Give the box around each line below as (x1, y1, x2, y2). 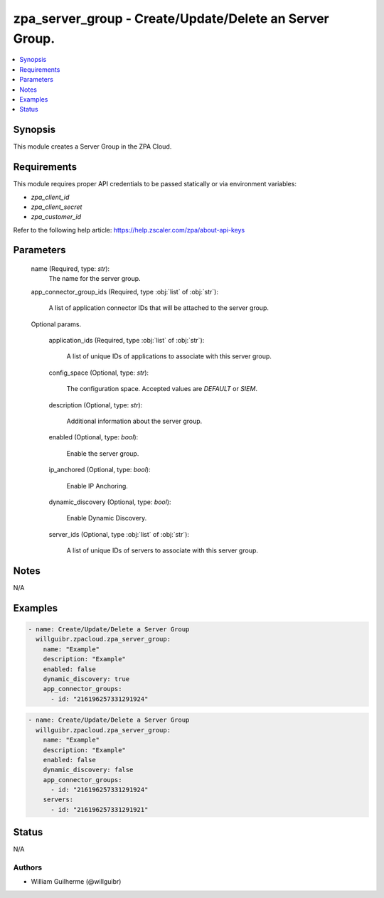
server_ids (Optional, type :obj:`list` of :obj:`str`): (48, 530, 190, 538)
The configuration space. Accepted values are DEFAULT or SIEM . (66, 385, 257, 393)
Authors (13, 862, 43, 872)
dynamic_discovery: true (43, 675, 130, 683)
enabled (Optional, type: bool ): (48, 433, 139, 442)
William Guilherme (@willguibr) (31, 877, 122, 886)
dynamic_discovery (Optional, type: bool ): (48, 498, 171, 506)
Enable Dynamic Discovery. (66, 514, 147, 523)
